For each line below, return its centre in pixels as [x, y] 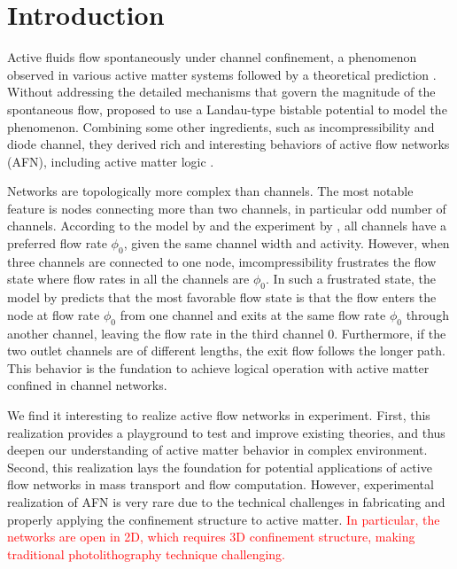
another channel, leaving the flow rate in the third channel [166, 333]
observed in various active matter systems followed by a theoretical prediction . [222, 74]
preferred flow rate [57, 243]
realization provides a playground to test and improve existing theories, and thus [226, 432]
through [427, 314]
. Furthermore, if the [390, 333]
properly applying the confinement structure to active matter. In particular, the [224, 519]
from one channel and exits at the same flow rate [253, 314]
